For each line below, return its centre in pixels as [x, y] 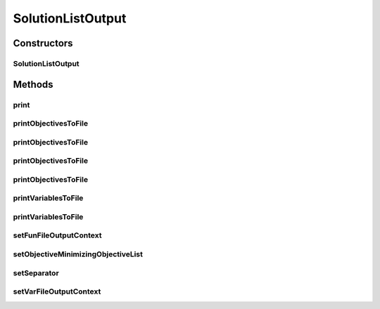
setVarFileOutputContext [57, 291]
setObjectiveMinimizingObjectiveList [78, 254]
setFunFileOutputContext [57, 235]
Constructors [43, 43]
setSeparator [36, 272]
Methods [33, 84]
